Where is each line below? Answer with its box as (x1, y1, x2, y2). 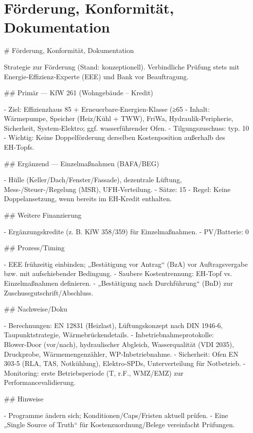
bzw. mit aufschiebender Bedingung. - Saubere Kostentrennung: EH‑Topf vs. (4, 268, 232, 278)
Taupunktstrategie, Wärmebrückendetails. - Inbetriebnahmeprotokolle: (4, 329, 214, 340)
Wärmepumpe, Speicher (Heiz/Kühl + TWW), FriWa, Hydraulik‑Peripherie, (4, 113, 234, 123)
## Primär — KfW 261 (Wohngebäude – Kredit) (4, 87, 153, 98)
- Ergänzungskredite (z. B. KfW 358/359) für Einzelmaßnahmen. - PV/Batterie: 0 (4, 226, 249, 236)
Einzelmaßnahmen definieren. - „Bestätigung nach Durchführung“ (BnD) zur (4, 278, 233, 288)
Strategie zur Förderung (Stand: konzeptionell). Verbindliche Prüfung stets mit (4, 61, 239, 71)
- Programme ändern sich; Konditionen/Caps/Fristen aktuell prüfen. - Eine (4, 410, 228, 420)
